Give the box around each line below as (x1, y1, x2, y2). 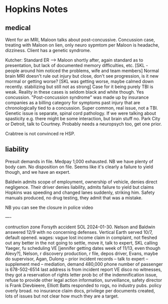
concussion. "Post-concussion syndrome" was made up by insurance (5, 94, 149, 100)
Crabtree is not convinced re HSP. (5, 131, 75, 136)
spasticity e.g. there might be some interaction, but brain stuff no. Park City (5, 116, 160, 121)
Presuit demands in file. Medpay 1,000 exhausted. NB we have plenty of (5, 158, 153, 164)
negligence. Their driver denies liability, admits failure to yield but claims (5, 184, 154, 190)
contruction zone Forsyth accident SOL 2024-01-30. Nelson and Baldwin (5, 224, 155, 230)
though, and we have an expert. (5, 169, 71, 175)
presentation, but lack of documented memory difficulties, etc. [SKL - (5, 63, 148, 68)
